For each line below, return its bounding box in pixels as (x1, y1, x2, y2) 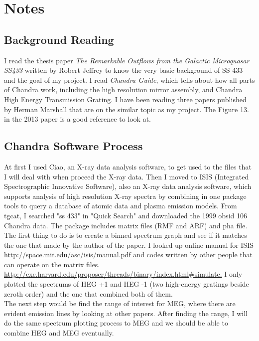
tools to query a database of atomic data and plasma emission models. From (4, 200, 237, 211)
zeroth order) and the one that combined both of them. (4, 288, 173, 299)
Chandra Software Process (4, 138, 143, 154)
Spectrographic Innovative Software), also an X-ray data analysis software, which (4, 181, 252, 191)
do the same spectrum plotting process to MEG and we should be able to (4, 318, 228, 328)
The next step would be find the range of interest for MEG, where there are (4, 298, 236, 309)
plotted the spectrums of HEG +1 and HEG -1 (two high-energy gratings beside (4, 279, 249, 289)
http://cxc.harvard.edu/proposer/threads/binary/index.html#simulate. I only (4, 269, 243, 279)
